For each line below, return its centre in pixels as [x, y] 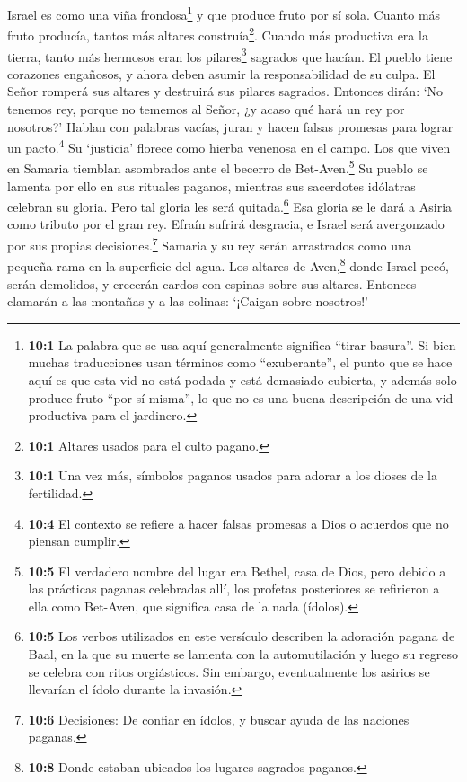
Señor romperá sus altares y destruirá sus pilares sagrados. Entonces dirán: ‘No [225, 91]
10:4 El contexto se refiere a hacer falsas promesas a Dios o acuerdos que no [238, 523]
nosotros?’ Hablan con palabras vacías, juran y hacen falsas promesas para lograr [230, 126]
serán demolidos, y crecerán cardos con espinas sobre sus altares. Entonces [212, 283]
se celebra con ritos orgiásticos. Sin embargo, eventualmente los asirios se [229, 671]
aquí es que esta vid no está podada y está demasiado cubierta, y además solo [242, 379]
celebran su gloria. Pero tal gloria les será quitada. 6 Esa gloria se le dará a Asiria [230, 205]
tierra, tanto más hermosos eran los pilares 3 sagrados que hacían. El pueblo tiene [230, 55]
